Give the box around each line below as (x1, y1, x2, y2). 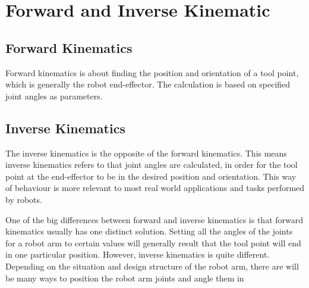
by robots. (5, 193, 42, 205)
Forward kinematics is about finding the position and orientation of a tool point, (5, 66, 299, 79)
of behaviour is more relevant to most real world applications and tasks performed (5, 181, 305, 194)
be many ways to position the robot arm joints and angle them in (5, 271, 244, 284)
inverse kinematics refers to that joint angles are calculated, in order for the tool (5, 158, 298, 171)
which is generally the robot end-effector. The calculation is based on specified (5, 78, 291, 90)
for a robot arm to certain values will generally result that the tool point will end (5, 236, 301, 249)
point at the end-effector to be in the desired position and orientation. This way (5, 170, 297, 182)
